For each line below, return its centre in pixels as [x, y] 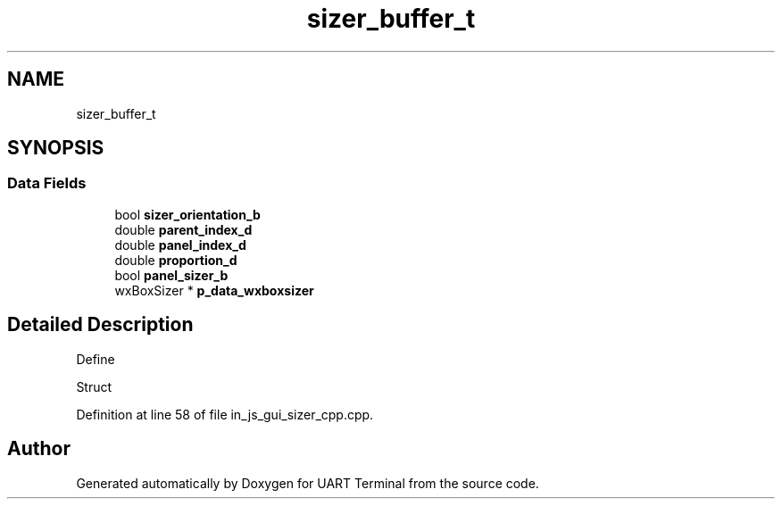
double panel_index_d [180, 245]
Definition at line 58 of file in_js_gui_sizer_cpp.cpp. [225, 414]
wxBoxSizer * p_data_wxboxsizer [214, 290]
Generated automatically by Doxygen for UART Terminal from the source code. [308, 483]
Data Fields [47, 183]
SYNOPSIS [56, 148]
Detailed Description [100, 325]
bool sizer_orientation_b [187, 214]
